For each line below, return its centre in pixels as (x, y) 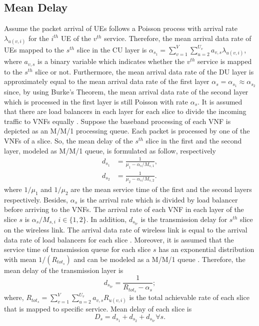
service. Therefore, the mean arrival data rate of (178, 38)
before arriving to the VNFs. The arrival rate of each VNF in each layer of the (124, 209)
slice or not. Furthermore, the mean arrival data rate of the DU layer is (144, 71)
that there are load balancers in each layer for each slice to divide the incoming (125, 111)
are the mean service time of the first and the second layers (161, 189)
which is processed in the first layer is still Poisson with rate (96, 101)
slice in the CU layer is (112, 49)
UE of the (76, 38)
